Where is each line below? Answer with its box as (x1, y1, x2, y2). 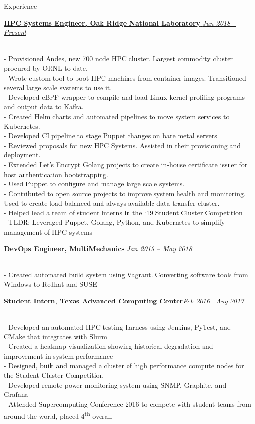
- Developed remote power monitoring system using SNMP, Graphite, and (4, 379, 227, 390)
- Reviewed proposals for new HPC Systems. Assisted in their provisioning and (4, 140, 241, 150)
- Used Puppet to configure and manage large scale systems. (4, 179, 185, 189)
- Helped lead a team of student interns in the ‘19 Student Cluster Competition (4, 207, 243, 217)
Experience (4, 1, 37, 11)
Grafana (4, 389, 28, 399)
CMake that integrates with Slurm (4, 331, 107, 341)
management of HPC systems (4, 227, 93, 237)
